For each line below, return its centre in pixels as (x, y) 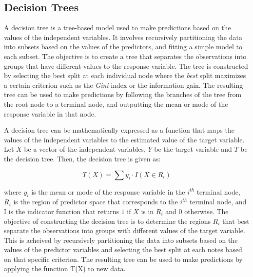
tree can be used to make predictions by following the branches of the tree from (123, 94)
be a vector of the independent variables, (85, 149)
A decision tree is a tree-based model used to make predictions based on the (117, 28)
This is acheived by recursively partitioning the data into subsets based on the (121, 240)
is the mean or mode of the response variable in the (108, 191)
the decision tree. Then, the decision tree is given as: (82, 158)
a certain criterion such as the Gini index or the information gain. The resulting (124, 85)
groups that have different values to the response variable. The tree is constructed (126, 66)
